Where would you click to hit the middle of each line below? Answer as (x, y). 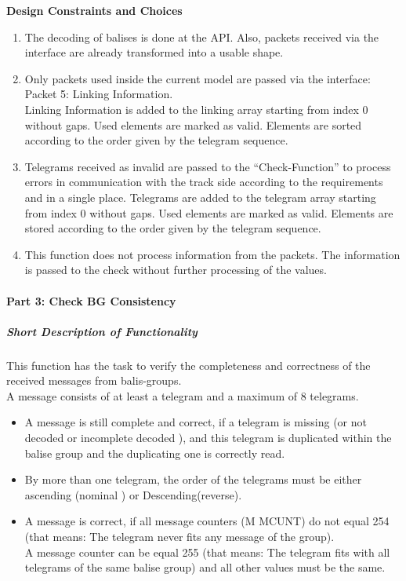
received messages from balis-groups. (94, 380)
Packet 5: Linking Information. (99, 94)
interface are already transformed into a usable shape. (154, 52)
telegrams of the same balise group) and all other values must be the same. (205, 567)
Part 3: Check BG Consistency (91, 300)
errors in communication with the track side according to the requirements (204, 182)
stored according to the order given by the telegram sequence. (173, 228)
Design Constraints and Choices (94, 10)
